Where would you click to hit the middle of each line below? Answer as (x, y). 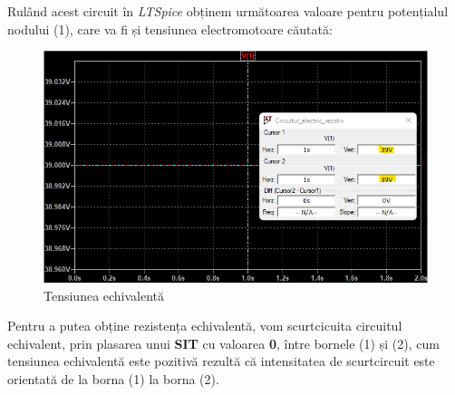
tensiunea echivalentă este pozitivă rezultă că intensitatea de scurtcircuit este (221, 361)
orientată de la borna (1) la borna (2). (113, 379)
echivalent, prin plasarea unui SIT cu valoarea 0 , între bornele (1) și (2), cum (223, 343)
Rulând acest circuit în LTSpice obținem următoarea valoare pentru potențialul (228, 11)
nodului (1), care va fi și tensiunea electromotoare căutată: (170, 29)
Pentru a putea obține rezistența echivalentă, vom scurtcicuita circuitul (205, 326)
